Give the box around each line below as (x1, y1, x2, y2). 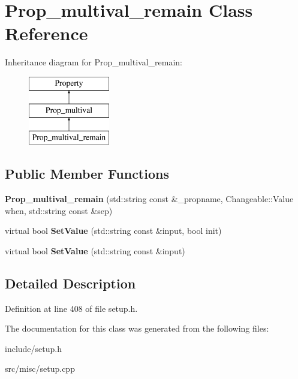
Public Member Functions (5, 164, 169, 183)
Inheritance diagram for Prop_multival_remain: (5, 56, 182, 68)
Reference (5, 21, 88, 46)
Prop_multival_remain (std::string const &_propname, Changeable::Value (5, 192, 294, 205)
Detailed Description (5, 273, 136, 292)
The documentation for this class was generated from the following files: (5, 322, 269, 335)
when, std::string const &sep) (5, 204, 113, 216)
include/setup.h (5, 342, 62, 354)
